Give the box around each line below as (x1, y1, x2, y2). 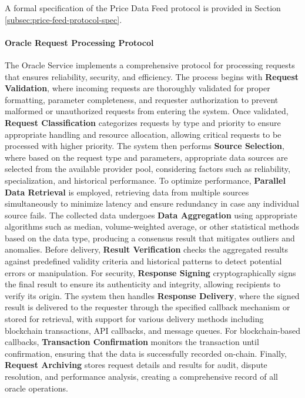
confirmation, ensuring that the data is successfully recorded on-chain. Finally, (5, 347, 287, 359)
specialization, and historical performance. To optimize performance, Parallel (5, 174, 286, 186)
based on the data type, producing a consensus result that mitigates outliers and (5, 231, 295, 244)
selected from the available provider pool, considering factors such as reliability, (5, 162, 290, 175)
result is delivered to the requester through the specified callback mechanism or (5, 301, 290, 313)
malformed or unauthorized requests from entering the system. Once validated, (5, 105, 289, 117)
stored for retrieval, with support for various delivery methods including (5, 313, 264, 325)
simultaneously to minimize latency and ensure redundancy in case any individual (5, 197, 299, 210)
